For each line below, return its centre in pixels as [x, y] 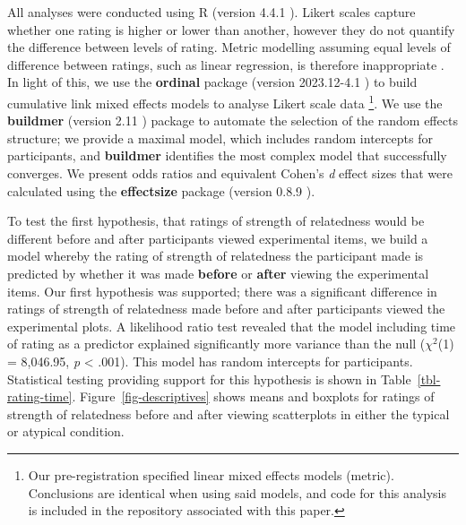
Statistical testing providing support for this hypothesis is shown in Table [209, 379]
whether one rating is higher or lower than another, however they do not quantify [231, 29]
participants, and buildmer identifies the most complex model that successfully [227, 155]
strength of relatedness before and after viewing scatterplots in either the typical [229, 413]
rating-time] [40, 396]
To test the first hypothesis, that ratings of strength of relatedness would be [216, 221]
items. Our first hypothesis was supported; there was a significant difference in [222, 291]
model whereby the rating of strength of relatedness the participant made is [216, 256]
